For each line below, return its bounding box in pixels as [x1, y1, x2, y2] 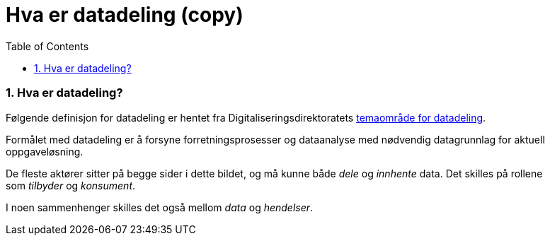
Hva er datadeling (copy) [6, 3, 244, 27]
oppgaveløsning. [6, 145, 84, 158]
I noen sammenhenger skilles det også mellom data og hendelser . [6, 201, 314, 213]
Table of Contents [6, 40, 89, 52]
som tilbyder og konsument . [6, 179, 136, 192]
